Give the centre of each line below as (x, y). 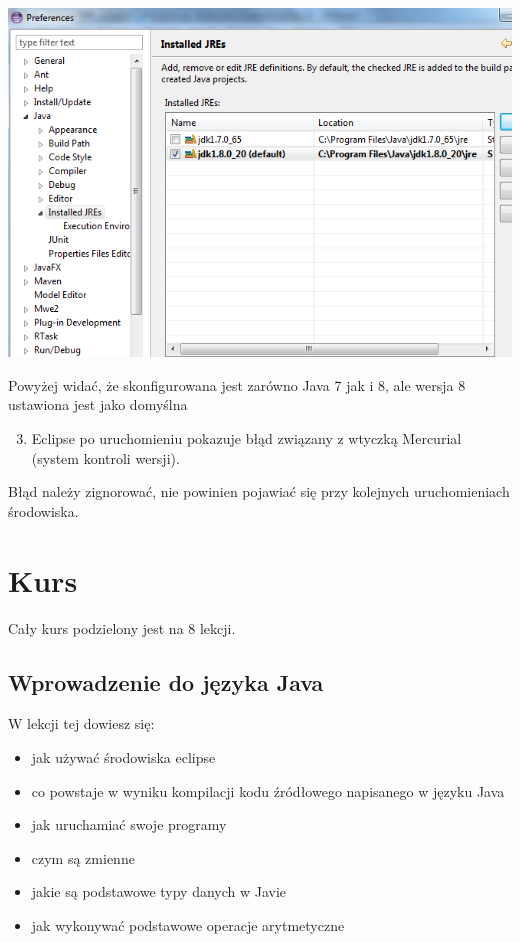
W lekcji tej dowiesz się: (81, 723)
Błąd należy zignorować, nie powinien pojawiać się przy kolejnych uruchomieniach (259, 491)
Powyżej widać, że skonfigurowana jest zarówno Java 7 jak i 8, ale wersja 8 (237, 384)
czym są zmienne (83, 857)
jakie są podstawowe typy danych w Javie (159, 891)
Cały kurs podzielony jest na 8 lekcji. (122, 627)
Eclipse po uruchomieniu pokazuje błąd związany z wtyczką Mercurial (246, 438)
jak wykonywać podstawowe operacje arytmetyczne (188, 924)
